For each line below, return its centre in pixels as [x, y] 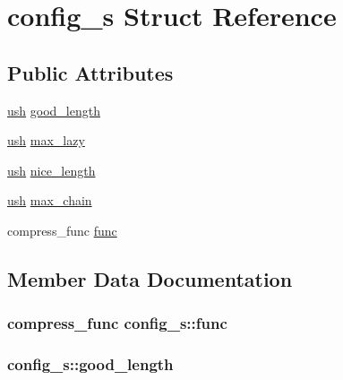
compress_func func [62, 230]
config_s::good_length [90, 364]
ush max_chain [50, 200]
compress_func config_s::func [117, 323]
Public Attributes [90, 72]
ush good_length [54, 110]
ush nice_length [51, 170]
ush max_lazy [46, 140]
